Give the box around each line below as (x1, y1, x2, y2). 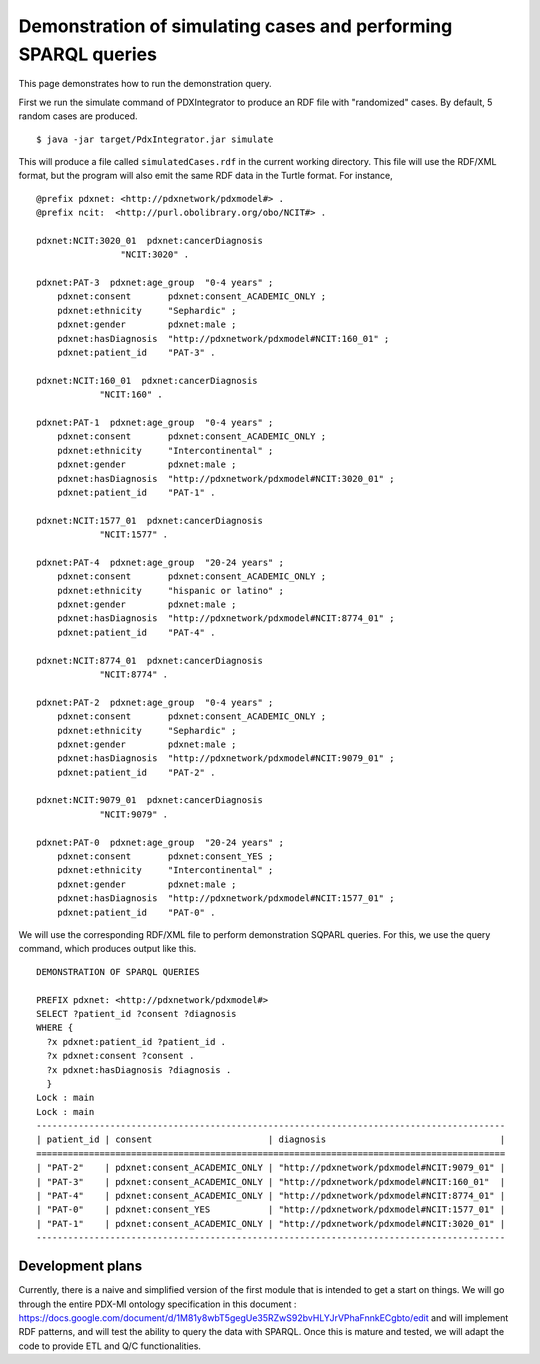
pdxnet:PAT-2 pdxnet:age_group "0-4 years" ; (36, 696, 274, 708)
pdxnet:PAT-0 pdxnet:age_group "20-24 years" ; (36, 836, 285, 848)
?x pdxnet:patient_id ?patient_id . (46, 1036, 227, 1047)
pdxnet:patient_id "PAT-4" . (56, 626, 216, 638)
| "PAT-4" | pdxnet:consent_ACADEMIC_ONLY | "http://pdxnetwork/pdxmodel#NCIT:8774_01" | (36, 1190, 506, 1202)
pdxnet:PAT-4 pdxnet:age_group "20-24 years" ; (36, 556, 285, 568)
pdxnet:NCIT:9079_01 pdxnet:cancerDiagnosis (36, 795, 264, 806)
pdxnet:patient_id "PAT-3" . (56, 346, 216, 358)
